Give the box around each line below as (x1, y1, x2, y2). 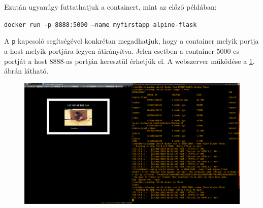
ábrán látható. (4, 65, 49, 76)
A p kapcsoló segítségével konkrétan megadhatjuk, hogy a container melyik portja (4, 36, 259, 46)
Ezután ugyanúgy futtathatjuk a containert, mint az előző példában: (4, 2, 217, 12)
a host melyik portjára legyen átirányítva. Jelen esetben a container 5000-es (4, 45, 239, 56)
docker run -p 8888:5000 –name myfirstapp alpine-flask (4, 21, 197, 28)
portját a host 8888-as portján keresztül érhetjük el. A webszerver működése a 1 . (4, 55, 255, 66)
